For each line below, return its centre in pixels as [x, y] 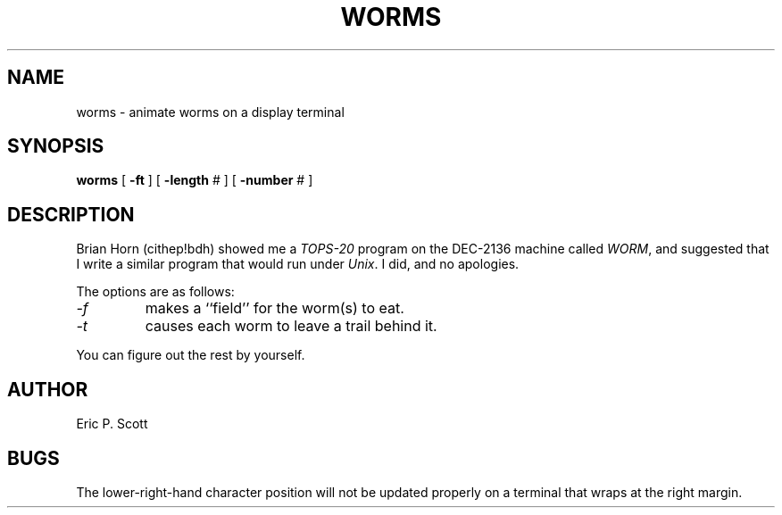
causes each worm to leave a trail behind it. [291, 326]
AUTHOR [48, 389]
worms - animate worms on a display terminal [210, 112]
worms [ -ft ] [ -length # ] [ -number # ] [195, 180]
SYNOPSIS [56, 146]
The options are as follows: [155, 292]
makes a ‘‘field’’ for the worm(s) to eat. [275, 308]
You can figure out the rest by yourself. [191, 355]
